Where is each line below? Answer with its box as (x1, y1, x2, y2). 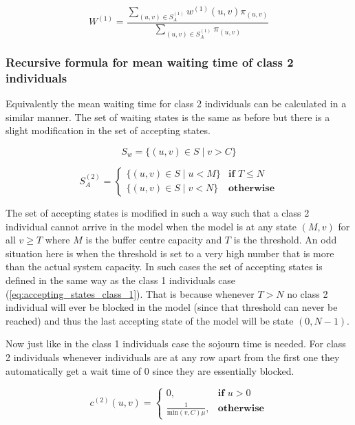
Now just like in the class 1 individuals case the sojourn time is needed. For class (6, 336, 346, 351)
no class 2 (287, 286, 328, 301)
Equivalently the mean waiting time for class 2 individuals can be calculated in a (6, 96, 347, 111)
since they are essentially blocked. (152, 363, 294, 378)
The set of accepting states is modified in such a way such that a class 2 (6, 205, 310, 219)
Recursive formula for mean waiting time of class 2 (6, 53, 294, 70)
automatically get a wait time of (6, 363, 142, 378)
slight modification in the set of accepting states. (6, 123, 211, 138)
